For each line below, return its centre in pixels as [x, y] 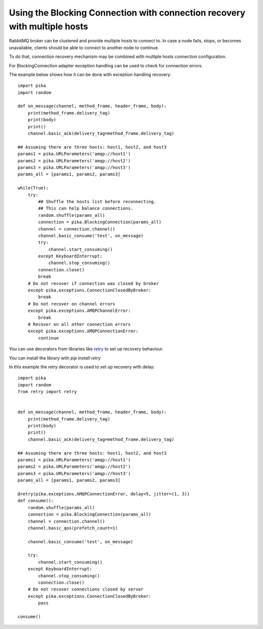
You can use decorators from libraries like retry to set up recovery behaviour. [86, 349]
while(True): [33, 188]
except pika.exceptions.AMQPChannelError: [79, 311]
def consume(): [36, 501]
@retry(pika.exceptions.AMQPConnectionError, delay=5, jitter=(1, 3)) [104, 494]
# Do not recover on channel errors [71, 304]
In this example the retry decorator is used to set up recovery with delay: [82, 367]
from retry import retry [47, 392]
